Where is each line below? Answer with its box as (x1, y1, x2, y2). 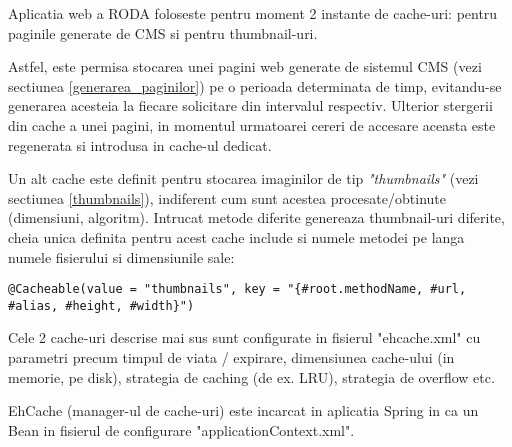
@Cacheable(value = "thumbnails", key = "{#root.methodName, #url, (8, 282, 467, 297)
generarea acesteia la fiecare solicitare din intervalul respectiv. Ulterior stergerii (8, 95, 493, 116)
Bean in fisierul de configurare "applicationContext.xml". (8, 419, 355, 440)
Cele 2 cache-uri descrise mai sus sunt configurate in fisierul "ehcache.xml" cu (8, 327, 481, 348)
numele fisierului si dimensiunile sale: (8, 246, 235, 267)
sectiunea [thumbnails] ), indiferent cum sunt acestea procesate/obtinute (8, 187, 446, 208)
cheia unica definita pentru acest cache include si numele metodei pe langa (8, 226, 465, 247)
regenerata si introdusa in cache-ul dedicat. (8, 134, 272, 155)
